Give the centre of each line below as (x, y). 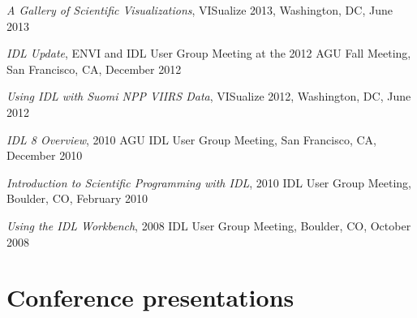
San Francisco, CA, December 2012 (94, 69)
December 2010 (45, 155)
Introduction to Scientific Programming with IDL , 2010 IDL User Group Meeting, (209, 182)
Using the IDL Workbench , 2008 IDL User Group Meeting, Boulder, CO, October (209, 225)
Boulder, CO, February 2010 (77, 198)
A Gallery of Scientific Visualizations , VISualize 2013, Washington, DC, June (200, 10)
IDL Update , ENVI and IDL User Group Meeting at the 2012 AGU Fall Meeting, (209, 53)
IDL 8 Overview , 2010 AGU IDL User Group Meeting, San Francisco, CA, (191, 139)
